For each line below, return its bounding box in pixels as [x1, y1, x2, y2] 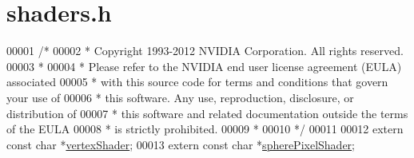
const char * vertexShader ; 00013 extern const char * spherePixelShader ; [6, 136, 356, 152]
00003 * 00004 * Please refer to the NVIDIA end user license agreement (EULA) [6, 57, 402, 74]
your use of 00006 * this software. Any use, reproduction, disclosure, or [6, 89, 354, 105]
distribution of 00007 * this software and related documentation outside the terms [6, 105, 408, 121]
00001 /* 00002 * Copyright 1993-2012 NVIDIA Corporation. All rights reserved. [6, 42, 404, 59]
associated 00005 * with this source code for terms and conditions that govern [6, 73, 388, 90]
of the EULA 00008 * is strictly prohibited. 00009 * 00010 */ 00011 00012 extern [6, 120, 404, 137]
